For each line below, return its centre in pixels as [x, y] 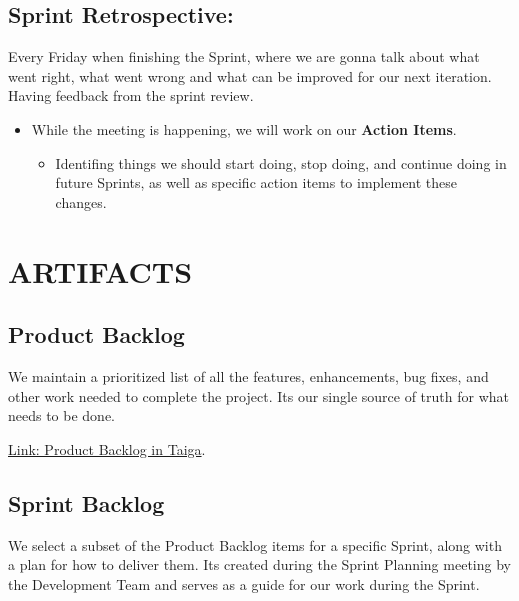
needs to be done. [62, 415]
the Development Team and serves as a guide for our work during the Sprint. [244, 583]
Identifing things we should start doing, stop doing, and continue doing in [281, 162]
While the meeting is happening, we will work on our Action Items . [244, 128]
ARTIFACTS [100, 270]
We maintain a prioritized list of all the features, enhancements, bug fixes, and [248, 375]
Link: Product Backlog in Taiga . [107, 448]
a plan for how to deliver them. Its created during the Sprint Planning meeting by [259, 564]
